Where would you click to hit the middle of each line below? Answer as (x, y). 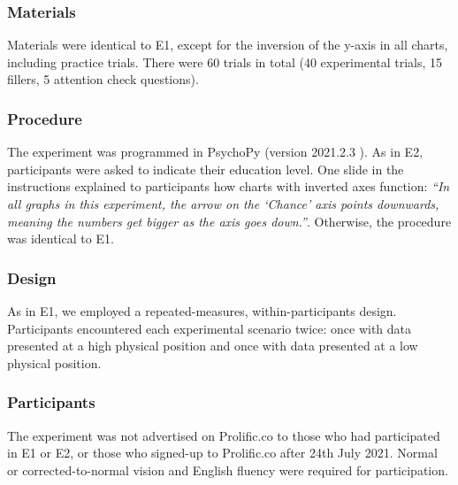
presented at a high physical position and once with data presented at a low (213, 346)
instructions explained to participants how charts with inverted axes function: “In (229, 186)
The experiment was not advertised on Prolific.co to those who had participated (224, 435)
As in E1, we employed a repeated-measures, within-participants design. (202, 311)
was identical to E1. (61, 239)
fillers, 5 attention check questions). (103, 79)
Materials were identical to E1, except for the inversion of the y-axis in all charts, (228, 45)
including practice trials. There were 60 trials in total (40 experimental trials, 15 (225, 62)
